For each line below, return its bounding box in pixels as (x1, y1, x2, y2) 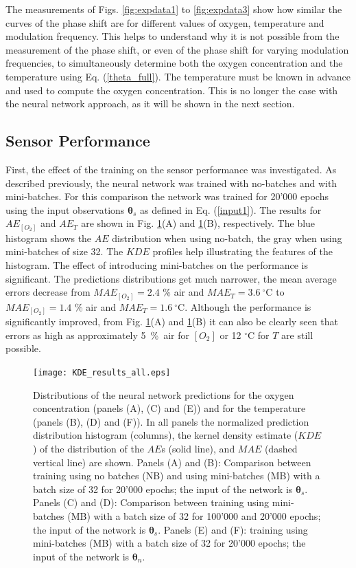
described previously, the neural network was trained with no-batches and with (5, 175, 337, 190)
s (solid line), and (161, 441, 235, 456)
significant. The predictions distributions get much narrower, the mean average (5, 271, 337, 285)
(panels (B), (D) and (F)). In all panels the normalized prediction (33, 414, 309, 428)
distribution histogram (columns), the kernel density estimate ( (33, 428, 298, 442)
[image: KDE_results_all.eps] (33, 368, 171, 378)
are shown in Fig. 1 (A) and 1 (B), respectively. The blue (81, 216, 316, 230)
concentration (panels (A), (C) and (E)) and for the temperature (33, 401, 306, 415)
